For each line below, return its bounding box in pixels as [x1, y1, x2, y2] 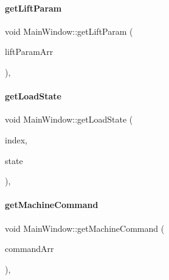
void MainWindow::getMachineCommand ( [5, 221, 165, 234]
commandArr [5, 242, 54, 255]
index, [5, 133, 27, 146]
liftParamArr [5, 45, 53, 58]
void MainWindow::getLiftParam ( [5, 24, 133, 37]
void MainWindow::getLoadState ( [5, 113, 133, 126]
